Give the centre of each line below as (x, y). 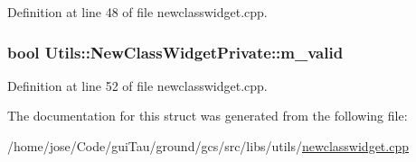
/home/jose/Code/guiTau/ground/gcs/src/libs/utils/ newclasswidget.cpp (208, 146)
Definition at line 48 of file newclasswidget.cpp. (137, 12)
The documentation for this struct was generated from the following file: (208, 116)
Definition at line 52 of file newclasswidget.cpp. (137, 85)
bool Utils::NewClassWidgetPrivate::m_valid (175, 52)
